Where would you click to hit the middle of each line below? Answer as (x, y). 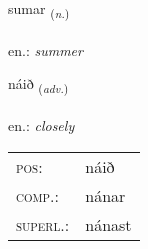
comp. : (37, 195)
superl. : (43, 224)
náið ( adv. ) (38, 85)
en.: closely (41, 125)
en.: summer (45, 49)
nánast (108, 224)
